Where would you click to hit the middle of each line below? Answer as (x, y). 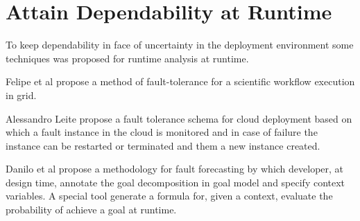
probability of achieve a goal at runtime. (91, 210)
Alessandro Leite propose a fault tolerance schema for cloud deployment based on (179, 118)
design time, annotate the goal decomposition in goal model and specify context (175, 182)
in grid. (21, 95)
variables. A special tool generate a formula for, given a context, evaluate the (169, 196)
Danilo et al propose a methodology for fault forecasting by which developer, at (175, 169)
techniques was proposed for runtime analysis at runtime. (127, 58)
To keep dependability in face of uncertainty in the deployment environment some (180, 45)
